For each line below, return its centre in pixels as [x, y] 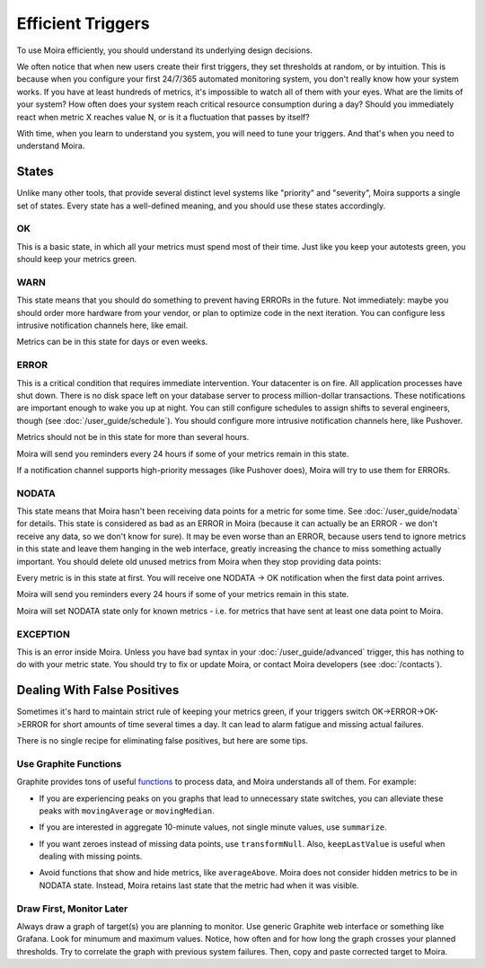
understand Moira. [51, 146]
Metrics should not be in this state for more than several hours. [133, 437]
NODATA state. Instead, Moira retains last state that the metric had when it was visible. [199, 885]
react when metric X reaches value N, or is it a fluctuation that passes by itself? [163, 117]
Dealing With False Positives [98, 690]
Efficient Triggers [83, 23]
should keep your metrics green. [77, 260]
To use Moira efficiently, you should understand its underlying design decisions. [165, 50]
